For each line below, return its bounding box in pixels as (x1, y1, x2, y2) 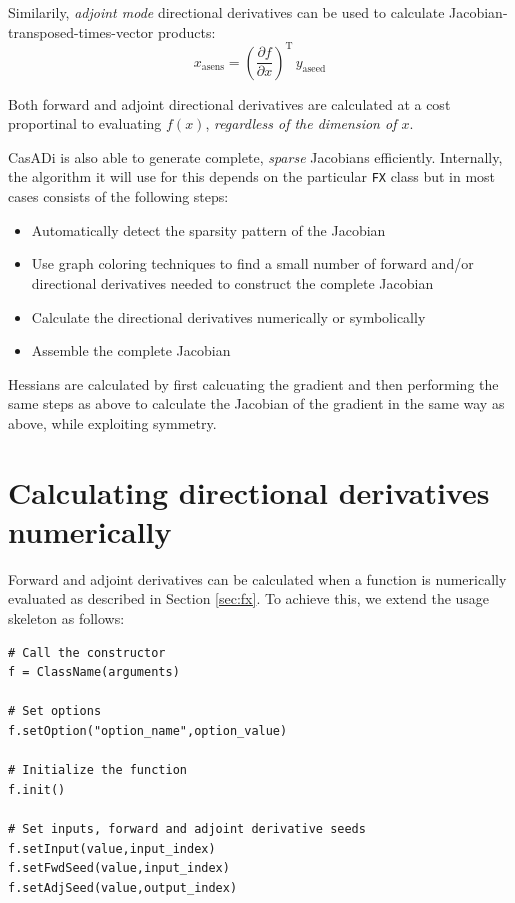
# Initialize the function (8, 763, 187, 778)
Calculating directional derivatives (8, 471, 490, 512)
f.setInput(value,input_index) (8, 841, 216, 856)
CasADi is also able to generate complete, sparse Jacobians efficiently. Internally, (8, 146, 503, 167)
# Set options (8, 704, 102, 719)
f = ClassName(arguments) (8, 665, 180, 680)
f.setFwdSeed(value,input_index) (8, 861, 230, 876)
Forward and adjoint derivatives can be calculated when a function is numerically (8, 568, 507, 589)
